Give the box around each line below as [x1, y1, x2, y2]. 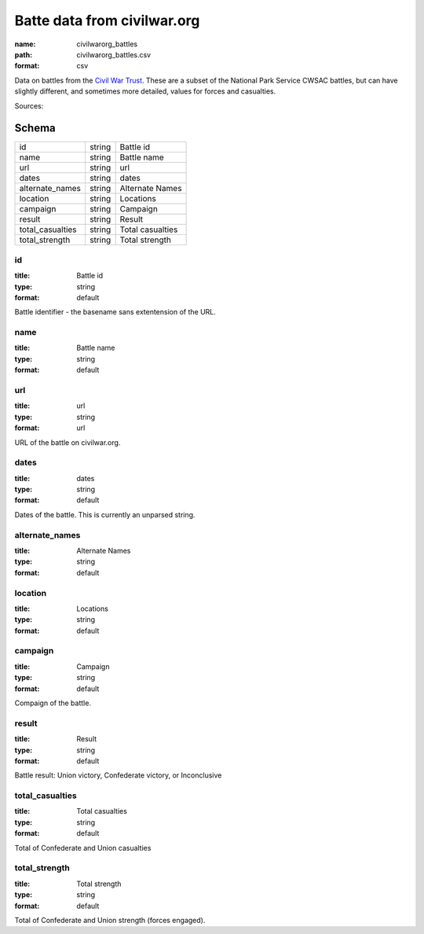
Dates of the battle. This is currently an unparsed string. [14, 509, 196, 519]
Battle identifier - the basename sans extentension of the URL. [14, 307, 216, 317]
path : [14, 50, 33, 59]
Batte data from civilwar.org [14, 12, 200, 29]
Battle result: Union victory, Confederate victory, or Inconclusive [14, 770, 222, 780]
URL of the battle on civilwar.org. [14, 437, 121, 447]
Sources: [14, 101, 44, 110]
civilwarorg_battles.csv [76, 50, 152, 59]
